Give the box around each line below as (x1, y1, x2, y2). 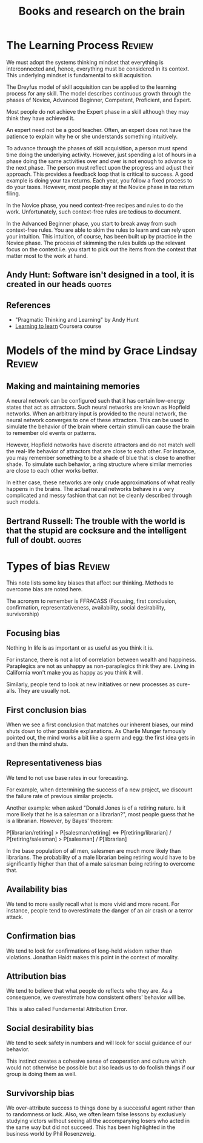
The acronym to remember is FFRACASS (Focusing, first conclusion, (6, 597, 177, 605)
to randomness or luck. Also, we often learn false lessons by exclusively (6, 1110, 186, 1117)
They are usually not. (18, 687, 70, 695)
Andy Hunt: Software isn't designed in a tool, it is (6, 269, 195, 280)
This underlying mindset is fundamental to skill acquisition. (6, 71, 153, 78)
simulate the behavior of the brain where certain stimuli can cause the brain (6, 423, 195, 430)
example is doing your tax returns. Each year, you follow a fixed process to (6, 176, 193, 184)
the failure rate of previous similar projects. (6, 792, 114, 799)
